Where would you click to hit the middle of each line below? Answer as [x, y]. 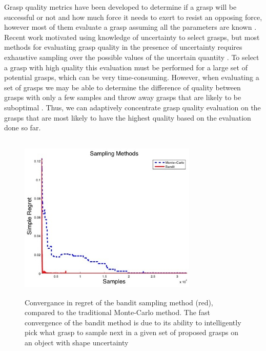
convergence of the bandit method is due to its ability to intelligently [133, 322]
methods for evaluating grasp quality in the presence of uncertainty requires [123, 47]
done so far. [23, 128]
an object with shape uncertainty [77, 343]
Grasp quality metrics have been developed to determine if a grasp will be [120, 7]
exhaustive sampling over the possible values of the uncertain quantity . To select [132, 57]
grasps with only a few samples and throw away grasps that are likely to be [123, 97]
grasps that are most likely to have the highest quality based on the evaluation [128, 117]
